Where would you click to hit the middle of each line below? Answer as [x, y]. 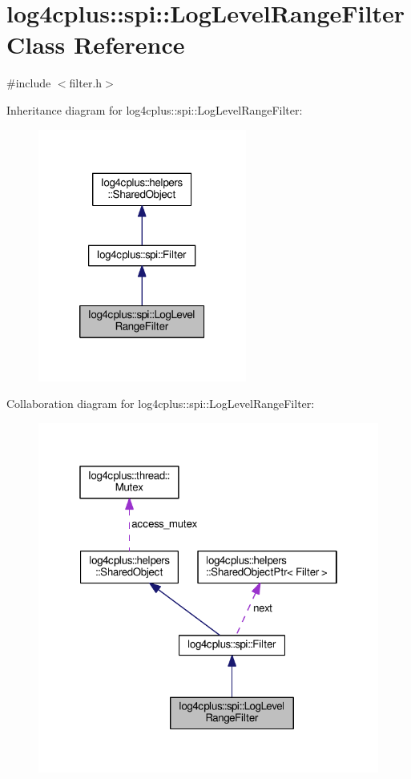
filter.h [86, 83]
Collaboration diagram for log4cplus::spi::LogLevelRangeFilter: [161, 404]
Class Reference [96, 44]
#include [29, 83]
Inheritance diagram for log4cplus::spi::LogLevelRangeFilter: [155, 109]
